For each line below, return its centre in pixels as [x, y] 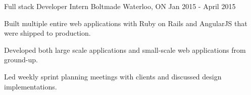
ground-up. [21, 60]
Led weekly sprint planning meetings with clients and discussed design [113, 76]
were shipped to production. [47, 33]
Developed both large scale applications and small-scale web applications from [125, 50]
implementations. [31, 86]
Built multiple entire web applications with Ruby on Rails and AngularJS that [126, 23]
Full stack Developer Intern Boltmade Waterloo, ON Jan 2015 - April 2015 [120, 6]
